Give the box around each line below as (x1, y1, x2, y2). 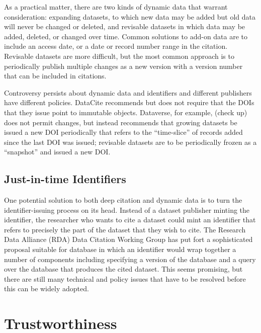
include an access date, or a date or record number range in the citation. (4, 41, 228, 51)
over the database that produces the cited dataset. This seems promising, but (4, 264, 243, 274)
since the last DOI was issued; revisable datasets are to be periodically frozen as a (4, 136, 257, 147)
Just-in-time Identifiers (4, 171, 126, 187)
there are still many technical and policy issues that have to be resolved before (4, 273, 246, 284)
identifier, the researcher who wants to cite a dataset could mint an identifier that (4, 214, 256, 225)
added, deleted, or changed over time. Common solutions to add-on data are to (4, 31, 248, 41)
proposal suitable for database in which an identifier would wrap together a (4, 244, 236, 255)
